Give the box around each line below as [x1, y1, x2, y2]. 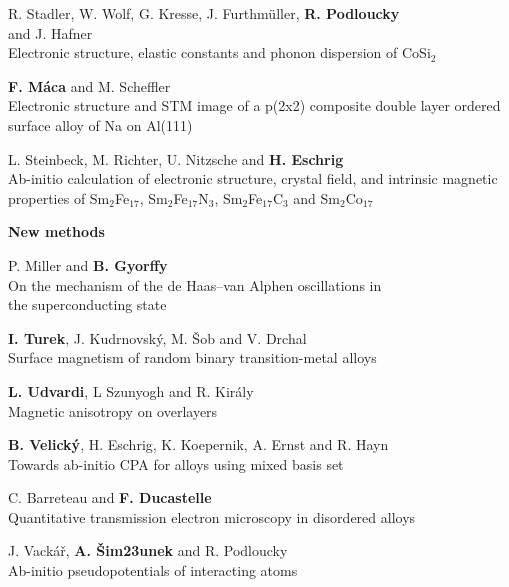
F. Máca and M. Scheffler [8, 75, 171, 96]
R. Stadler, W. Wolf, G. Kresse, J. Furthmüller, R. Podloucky [8, 3, 400, 23]
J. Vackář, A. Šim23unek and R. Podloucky [8, 540, 288, 561]
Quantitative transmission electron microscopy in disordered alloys [8, 506, 416, 527]
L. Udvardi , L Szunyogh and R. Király [8, 380, 254, 401]
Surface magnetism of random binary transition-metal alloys [8, 347, 377, 368]
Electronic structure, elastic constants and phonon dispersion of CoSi [8, 42, 431, 63]
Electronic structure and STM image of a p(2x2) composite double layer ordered [8, 95, 501, 116]
